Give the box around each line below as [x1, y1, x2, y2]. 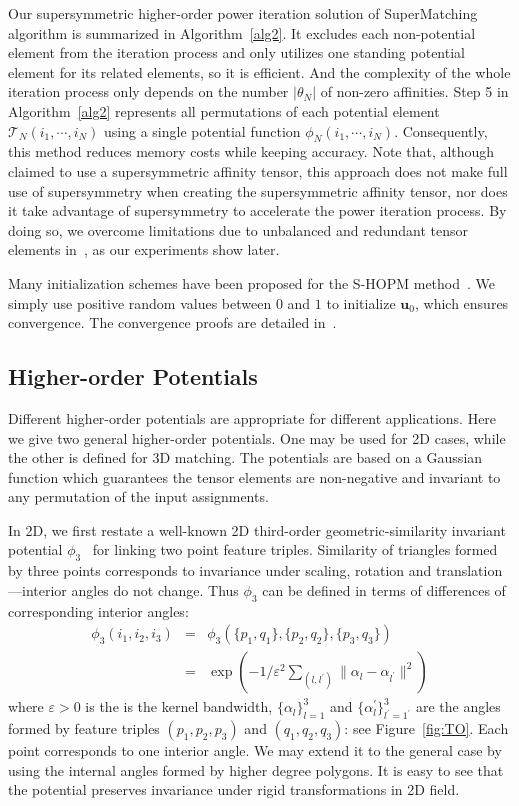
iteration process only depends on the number [8, 81, 289, 102]
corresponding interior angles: [8, 600, 189, 621]
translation [435, 560, 503, 581]
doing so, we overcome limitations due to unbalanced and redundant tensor [8, 219, 469, 240]
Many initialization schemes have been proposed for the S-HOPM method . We [8, 272, 496, 293]
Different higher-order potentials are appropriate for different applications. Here [8, 407, 497, 428]
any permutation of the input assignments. [8, 486, 269, 507]
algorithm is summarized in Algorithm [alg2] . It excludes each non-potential [8, 22, 476, 43]
